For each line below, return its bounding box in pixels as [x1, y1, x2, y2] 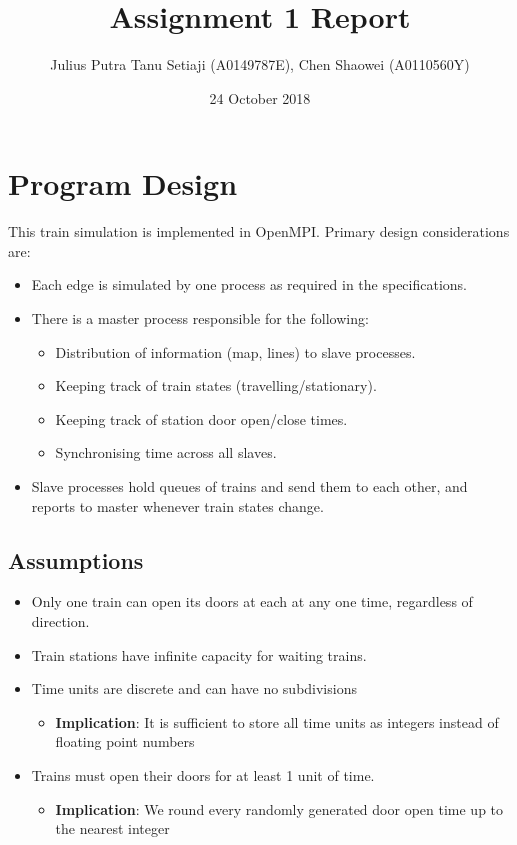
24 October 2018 [209, 87, 311, 108]
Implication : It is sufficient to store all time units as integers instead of [55, 711, 499, 732]
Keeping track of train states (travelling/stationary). [55, 375, 377, 396]
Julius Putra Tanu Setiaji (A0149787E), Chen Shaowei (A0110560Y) [50, 54, 470, 75]
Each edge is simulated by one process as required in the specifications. [31, 274, 467, 295]
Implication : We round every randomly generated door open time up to [55, 798, 504, 819]
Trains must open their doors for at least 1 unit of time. [31, 764, 375, 785]
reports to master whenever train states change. [31, 495, 324, 516]
